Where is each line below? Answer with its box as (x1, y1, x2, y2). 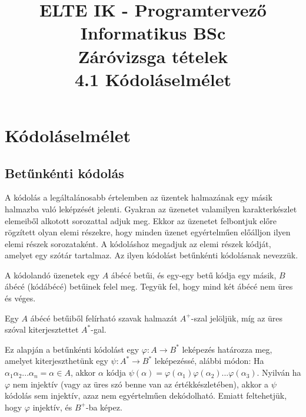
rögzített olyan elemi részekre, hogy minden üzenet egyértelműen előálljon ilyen (5, 226, 291, 238)
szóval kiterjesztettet (5, 323, 79, 336)
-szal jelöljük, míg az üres (191, 311, 283, 324)
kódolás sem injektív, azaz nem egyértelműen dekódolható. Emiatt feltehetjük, (5, 389, 287, 402)
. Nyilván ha (257, 366, 301, 379)
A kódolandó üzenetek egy (5, 268, 99, 281)
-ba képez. (85, 400, 122, 413)
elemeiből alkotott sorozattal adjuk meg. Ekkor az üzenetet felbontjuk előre (5, 214, 277, 226)
